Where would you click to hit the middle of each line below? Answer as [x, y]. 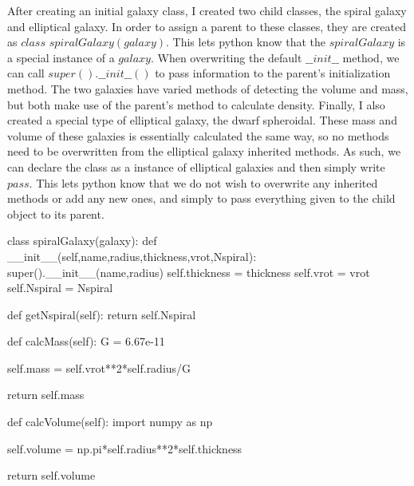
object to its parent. [56, 213]
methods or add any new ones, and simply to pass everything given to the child [201, 198]
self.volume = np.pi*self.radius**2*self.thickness [125, 448]
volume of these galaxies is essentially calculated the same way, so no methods [198, 135]
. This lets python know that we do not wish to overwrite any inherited [203, 182]
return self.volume [51, 475]
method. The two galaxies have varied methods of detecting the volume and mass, [208, 88]
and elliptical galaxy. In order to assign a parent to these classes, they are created [207, 26]
